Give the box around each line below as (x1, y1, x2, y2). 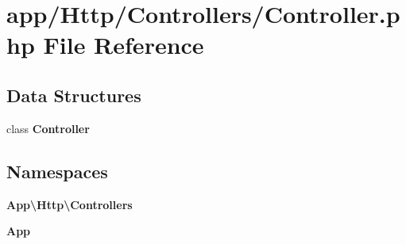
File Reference (43, 29, 204, 61)
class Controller (6, 120, 90, 136)
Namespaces (6, 158, 108, 183)
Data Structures (6, 82, 141, 107)
